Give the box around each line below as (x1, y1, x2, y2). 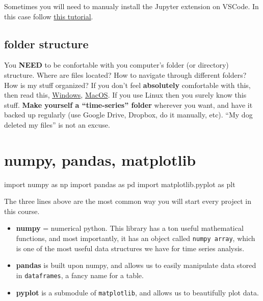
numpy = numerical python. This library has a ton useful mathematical (16, 223, 244, 233)
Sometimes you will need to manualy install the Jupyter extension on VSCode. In (4, 1, 259, 11)
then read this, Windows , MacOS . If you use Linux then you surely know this (4, 89, 247, 100)
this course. (4, 205, 40, 216)
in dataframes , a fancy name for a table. (16, 269, 144, 280)
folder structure (4, 36, 89, 51)
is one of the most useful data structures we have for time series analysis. (16, 243, 245, 253)
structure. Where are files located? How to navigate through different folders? (4, 69, 247, 80)
